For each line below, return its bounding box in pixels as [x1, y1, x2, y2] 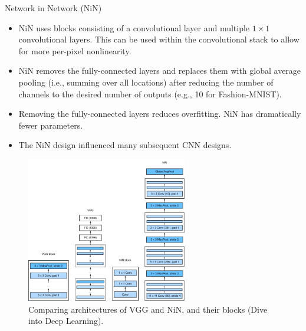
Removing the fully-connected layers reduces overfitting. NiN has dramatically [18, 107, 301, 120]
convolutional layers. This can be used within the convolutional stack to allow [18, 33, 300, 45]
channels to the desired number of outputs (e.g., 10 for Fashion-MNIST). [18, 87, 282, 100]
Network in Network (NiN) [5, 2, 102, 14]
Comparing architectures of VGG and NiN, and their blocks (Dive [28, 303, 268, 315]
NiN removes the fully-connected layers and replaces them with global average [18, 64, 301, 77]
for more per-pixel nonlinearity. [18, 44, 131, 57]
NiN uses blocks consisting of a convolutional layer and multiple [18, 21, 250, 34]
